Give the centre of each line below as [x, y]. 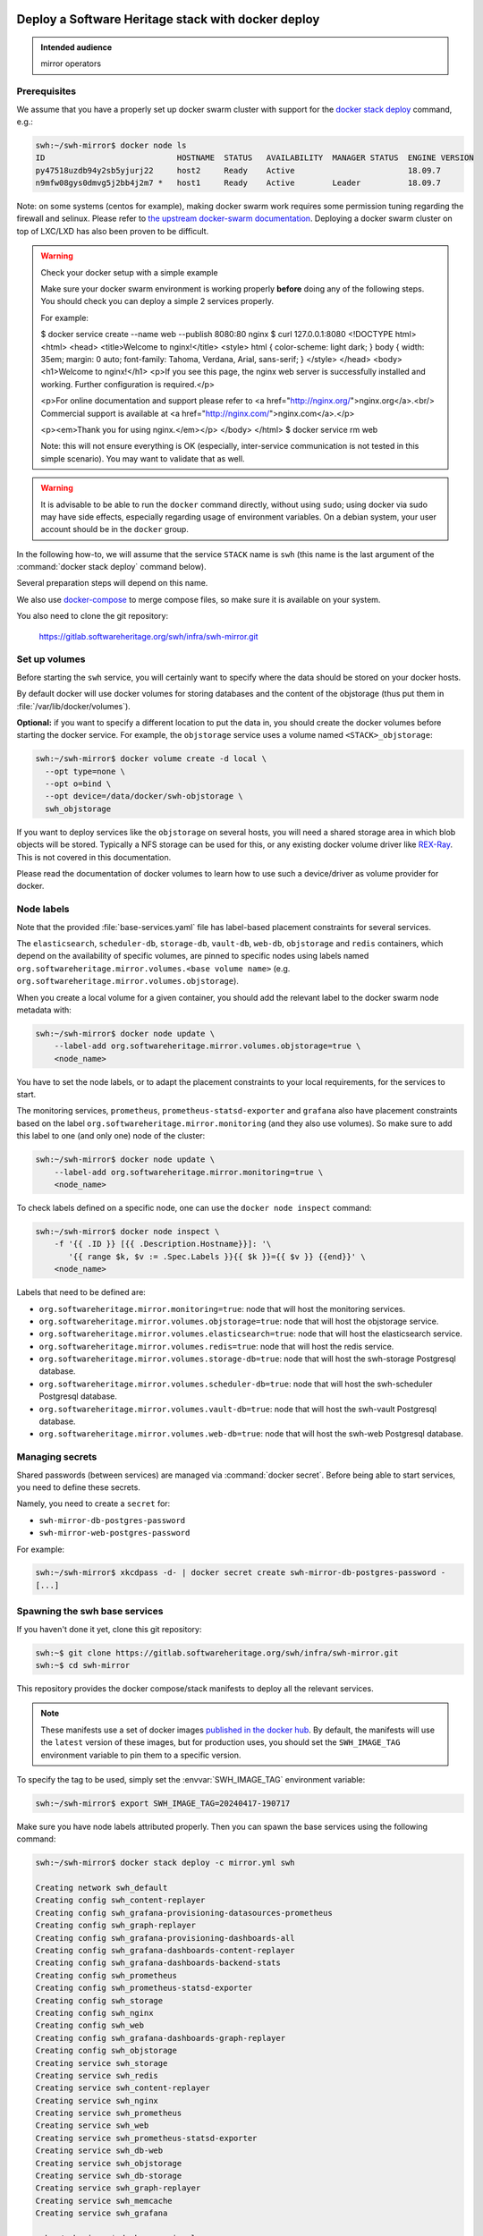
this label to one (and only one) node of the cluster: [111, 1136]
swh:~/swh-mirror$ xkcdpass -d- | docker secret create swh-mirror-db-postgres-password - [241, 1573]
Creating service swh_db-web [99, 2151]
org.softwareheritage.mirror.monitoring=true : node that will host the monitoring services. [222, 1309]
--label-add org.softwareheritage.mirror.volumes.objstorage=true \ [208, 1046]
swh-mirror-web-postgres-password [114, 1533]
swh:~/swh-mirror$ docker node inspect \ [127, 1231]
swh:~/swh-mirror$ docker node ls [111, 145]
